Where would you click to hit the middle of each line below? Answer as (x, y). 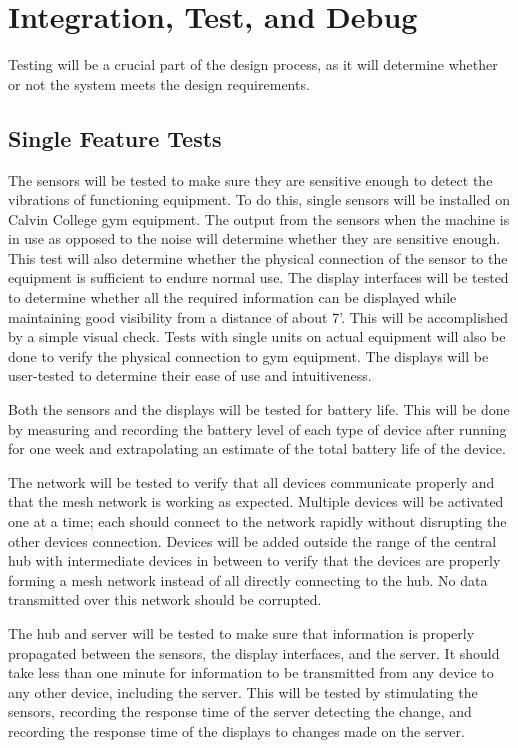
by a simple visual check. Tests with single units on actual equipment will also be (257, 336)
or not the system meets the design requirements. (159, 83)
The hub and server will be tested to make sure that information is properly (241, 632)
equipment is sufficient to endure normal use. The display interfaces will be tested (258, 277)
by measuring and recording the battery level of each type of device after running (257, 428)
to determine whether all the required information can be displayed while (232, 297)
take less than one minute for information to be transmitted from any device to (251, 672)
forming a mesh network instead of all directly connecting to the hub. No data (248, 579)
